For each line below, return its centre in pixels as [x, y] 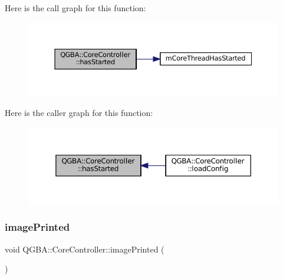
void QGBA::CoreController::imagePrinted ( [85, 249]
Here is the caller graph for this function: [79, 112]
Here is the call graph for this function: [75, 8]
